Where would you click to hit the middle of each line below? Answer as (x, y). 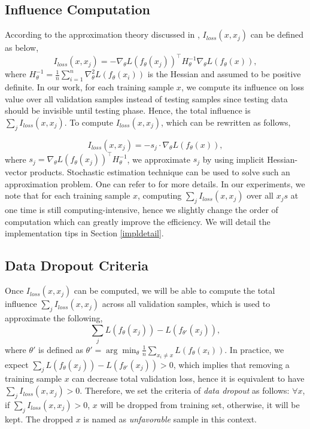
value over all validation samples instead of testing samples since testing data (146, 98)
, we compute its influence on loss (243, 87)
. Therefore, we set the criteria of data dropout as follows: (185, 390)
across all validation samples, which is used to (186, 304)
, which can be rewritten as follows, (226, 122)
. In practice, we (254, 349)
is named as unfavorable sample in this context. (170, 419)
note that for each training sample (68, 195)
